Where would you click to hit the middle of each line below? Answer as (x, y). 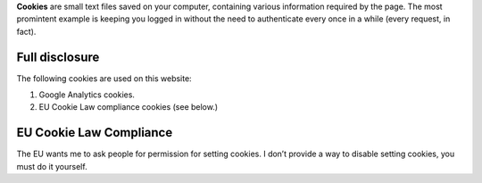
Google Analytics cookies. (87, 95)
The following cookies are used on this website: (104, 78)
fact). (26, 31)
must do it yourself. (52, 166)
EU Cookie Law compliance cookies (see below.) (129, 107)
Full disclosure (58, 57)
